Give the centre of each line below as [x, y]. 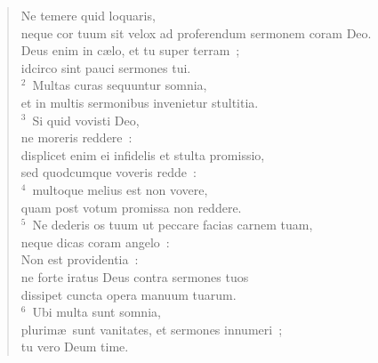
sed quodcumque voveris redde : [109, 172]
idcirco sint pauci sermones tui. [106, 67]
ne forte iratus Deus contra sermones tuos [135, 276]
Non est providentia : [80, 259]
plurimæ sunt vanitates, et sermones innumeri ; [152, 329]
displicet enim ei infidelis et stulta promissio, [143, 154]
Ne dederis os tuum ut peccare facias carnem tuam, [173, 225]
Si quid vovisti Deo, [86, 120]
